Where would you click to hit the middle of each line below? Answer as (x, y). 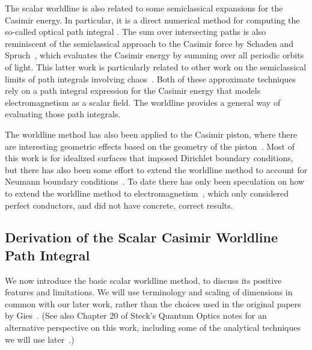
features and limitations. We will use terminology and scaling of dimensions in (149, 292)
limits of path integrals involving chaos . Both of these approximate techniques (151, 78)
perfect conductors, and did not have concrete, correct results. (119, 205)
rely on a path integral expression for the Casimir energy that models (133, 91)
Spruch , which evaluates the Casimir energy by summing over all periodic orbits (154, 55)
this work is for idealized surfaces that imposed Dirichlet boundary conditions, (149, 158)
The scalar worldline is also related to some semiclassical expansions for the (144, 8)
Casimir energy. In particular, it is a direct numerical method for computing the (152, 20)
